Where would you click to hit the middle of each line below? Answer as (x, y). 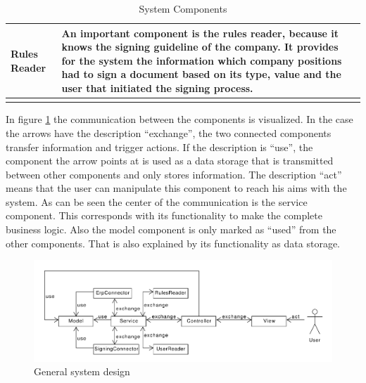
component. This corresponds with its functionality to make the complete (164, 215)
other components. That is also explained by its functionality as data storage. (173, 243)
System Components (183, 8)
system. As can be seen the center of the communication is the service (157, 201)
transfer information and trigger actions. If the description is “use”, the (159, 147)
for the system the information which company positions (202, 60)
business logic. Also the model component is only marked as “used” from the (171, 229)
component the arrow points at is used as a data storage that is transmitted (170, 161)
